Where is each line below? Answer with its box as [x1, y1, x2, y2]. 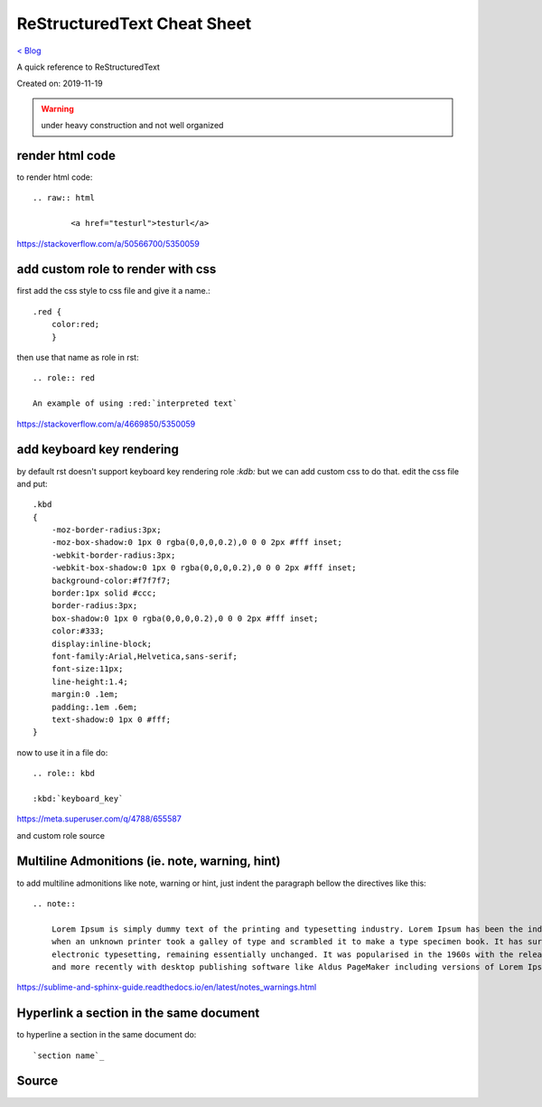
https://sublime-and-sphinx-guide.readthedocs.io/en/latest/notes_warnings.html [16, 981, 317, 993]
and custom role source [16, 830, 106, 840]
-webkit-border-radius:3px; [51, 549, 176, 560]
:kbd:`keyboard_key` [33, 793, 124, 803]
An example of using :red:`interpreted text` [33, 399, 238, 408]
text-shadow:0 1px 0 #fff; [51, 714, 172, 725]
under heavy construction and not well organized [41, 120, 224, 131]
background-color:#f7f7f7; [51, 575, 172, 586]
